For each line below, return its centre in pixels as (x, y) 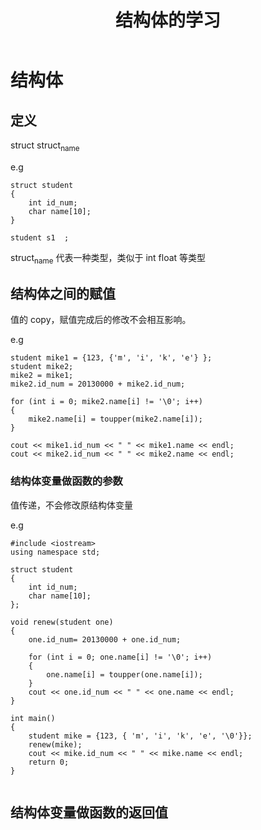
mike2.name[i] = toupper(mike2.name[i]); (115, 419)
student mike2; (42, 367)
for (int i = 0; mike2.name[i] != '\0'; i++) (106, 402)
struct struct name (45, 146)
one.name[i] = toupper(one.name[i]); (124, 674)
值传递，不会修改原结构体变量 (71, 505)
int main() (33, 718)
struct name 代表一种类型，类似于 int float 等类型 (108, 258)
